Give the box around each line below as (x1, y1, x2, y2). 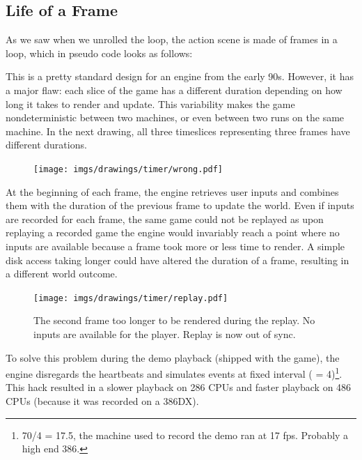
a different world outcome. (6, 266, 118, 281)
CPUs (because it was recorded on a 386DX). (6, 394, 199, 408)
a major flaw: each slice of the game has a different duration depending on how (6, 82, 343, 97)
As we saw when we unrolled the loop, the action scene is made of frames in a (6, 32, 338, 47)
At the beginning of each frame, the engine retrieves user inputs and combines (6, 184, 339, 199)
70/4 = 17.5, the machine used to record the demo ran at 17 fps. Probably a (22, 427, 349, 442)
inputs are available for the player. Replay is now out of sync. (33, 327, 296, 342)
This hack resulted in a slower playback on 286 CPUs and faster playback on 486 (6, 380, 352, 394)
